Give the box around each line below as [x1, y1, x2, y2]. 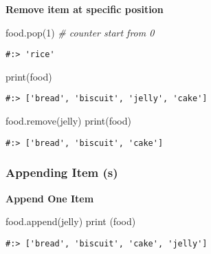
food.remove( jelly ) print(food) [5, 114, 131, 128]
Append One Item [5, 191, 94, 205]
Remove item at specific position [5, 2, 164, 16]
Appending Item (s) [5, 164, 118, 181]
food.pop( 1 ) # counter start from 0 [5, 25, 155, 39]
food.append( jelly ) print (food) [5, 214, 136, 229]
